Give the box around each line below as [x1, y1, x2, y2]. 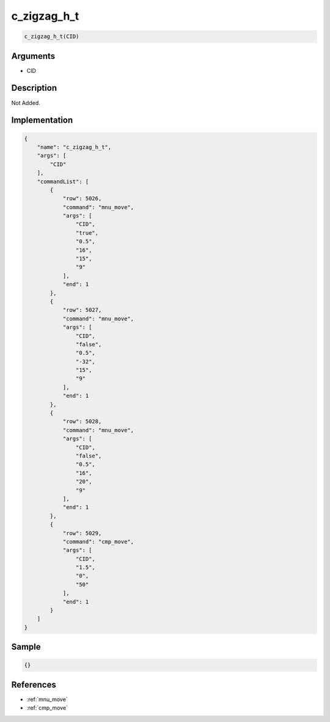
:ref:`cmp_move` [26, 704, 68, 712]
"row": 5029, [62, 530, 102, 536]
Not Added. [11, 99, 41, 107]
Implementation [11, 115, 73, 126]
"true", [75, 229, 99, 236]
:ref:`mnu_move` [26, 696, 68, 703]
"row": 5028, [62, 418, 102, 425]
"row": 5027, [62, 306, 102, 314]
